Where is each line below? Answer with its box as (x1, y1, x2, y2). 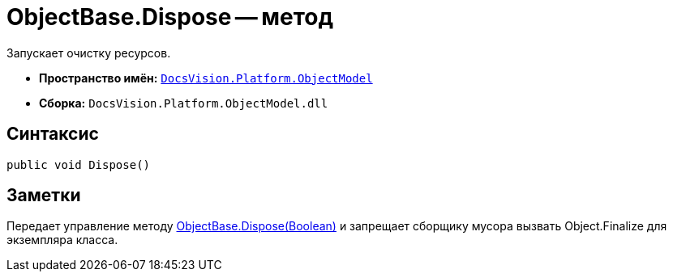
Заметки (6, 185, 81, 206)
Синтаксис (6, 124, 99, 145)
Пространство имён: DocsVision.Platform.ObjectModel (39, 70, 373, 85)
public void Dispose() (6, 158, 151, 171)
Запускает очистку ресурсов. (6, 45, 171, 60)
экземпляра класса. (6, 233, 118, 247)
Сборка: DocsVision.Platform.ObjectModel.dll (39, 95, 328, 110)
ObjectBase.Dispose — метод (6, 3, 333, 31)
